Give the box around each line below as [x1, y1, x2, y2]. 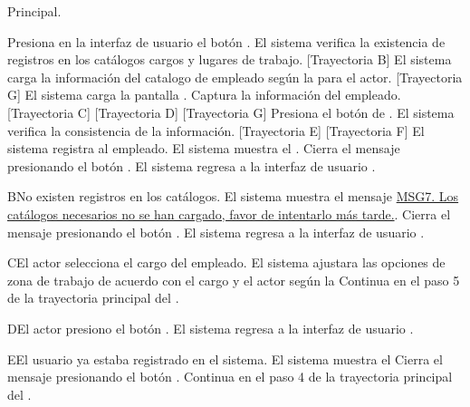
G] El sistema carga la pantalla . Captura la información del [7, 85, 341, 104]
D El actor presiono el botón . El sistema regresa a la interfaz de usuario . [7, 318, 414, 337]
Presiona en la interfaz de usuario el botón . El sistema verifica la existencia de [7, 32, 446, 51]
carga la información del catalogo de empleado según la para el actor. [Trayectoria [7, 67, 463, 86]
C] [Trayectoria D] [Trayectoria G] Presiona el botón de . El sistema [77, 102, 455, 121]
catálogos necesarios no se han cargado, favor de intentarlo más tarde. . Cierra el [7, 204, 451, 223]
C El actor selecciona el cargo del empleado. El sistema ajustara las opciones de [7, 253, 446, 272]
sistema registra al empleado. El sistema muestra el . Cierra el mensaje [7, 139, 400, 158]
